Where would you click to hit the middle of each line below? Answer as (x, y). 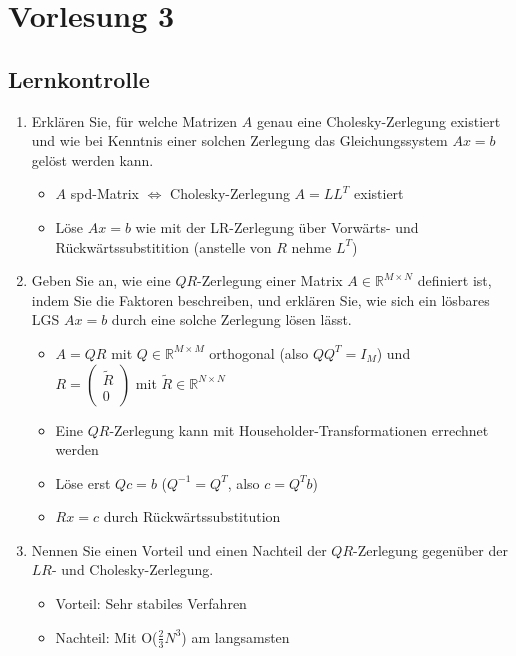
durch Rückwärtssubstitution (192, 516)
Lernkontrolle (79, 78)
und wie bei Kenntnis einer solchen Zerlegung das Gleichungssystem (239, 140)
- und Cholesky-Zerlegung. (132, 569)
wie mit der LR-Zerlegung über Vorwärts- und (277, 226)
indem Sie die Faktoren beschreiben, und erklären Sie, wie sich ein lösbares (260, 299)
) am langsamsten (235, 636)
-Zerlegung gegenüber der (430, 549)
